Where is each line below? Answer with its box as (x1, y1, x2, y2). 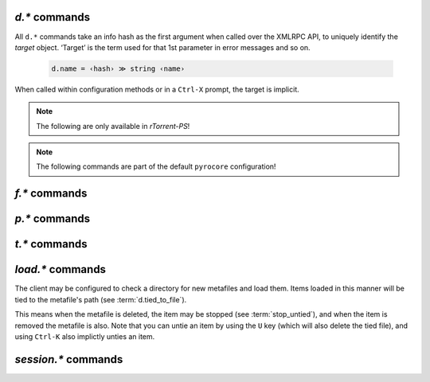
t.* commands (14, 237, 88, 251)
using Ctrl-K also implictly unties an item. (14, 331, 155, 341)
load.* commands (14, 263, 107, 276)
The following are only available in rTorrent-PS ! (36, 121, 190, 131)
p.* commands (14, 212, 91, 226)
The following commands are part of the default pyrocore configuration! (36, 162, 276, 171)
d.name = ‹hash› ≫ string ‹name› (51, 64, 186, 73)
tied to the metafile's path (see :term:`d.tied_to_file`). (14, 294, 187, 304)
